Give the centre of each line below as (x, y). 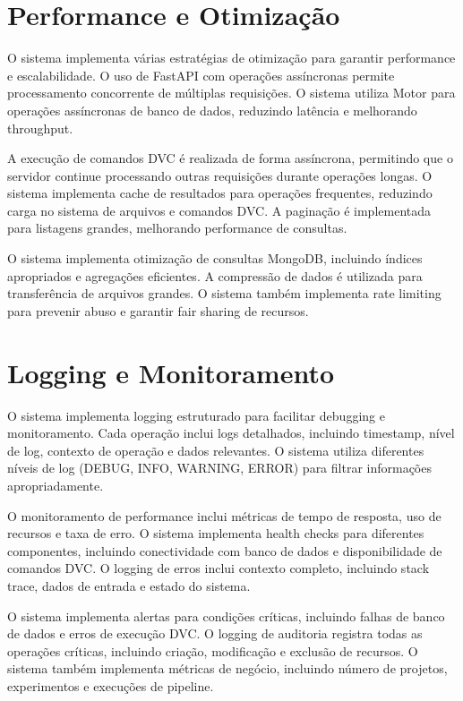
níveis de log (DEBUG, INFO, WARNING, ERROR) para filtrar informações (219, 468)
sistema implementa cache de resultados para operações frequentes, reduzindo (220, 193)
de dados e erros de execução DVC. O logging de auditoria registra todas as (215, 633)
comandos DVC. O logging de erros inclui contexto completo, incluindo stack (219, 568)
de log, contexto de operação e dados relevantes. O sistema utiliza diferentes (216, 450)
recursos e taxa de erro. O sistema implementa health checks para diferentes (216, 533)
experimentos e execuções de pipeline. (111, 685)
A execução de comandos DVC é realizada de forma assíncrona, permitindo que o (230, 158)
